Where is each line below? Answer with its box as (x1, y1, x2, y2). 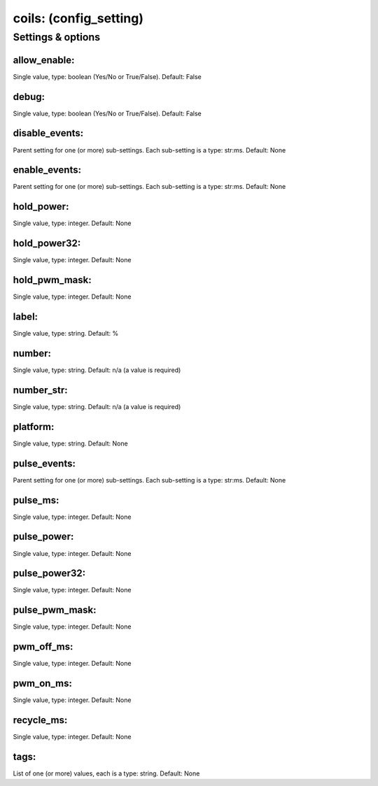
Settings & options (13, 31, 101, 43)
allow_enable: (13, 54, 75, 66)
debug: (13, 91, 45, 103)
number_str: (13, 384, 68, 396)
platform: (13, 420, 55, 433)
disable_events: (13, 127, 84, 139)
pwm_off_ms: (13, 641, 73, 653)
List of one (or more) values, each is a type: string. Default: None (13, 769, 200, 778)
